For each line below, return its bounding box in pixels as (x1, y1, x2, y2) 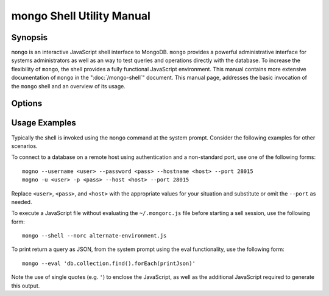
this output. (11, 282, 40, 289)
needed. (11, 198, 32, 205)
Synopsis (11, 32, 48, 43)
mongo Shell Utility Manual (11, 9, 150, 23)
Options (11, 98, 43, 109)
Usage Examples (11, 118, 76, 128)
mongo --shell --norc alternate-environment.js (22, 232, 167, 239)
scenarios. (11, 142, 38, 149)
